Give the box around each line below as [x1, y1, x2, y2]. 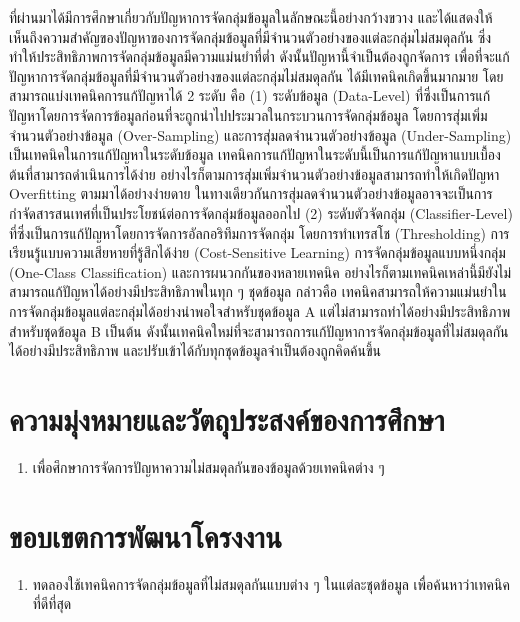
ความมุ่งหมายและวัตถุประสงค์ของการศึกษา [9, 398, 445, 439]
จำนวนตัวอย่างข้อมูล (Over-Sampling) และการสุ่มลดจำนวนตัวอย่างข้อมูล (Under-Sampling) [9, 124, 512, 145]
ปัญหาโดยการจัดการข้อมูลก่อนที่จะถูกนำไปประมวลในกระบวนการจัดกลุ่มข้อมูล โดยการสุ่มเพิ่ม [9, 104, 488, 125]
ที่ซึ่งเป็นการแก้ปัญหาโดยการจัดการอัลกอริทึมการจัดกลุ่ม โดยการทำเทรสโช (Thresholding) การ [9, 222, 510, 243]
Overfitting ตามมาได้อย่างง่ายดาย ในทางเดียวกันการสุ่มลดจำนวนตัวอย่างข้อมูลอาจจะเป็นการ [9, 183, 493, 204]
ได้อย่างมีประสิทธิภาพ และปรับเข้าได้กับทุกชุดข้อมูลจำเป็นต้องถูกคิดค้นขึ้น [9, 340, 382, 361]
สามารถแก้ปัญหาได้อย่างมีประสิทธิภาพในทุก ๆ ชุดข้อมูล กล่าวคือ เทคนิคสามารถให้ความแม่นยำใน [9, 281, 507, 302]
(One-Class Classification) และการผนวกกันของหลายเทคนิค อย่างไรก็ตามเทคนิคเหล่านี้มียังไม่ [9, 261, 512, 282]
